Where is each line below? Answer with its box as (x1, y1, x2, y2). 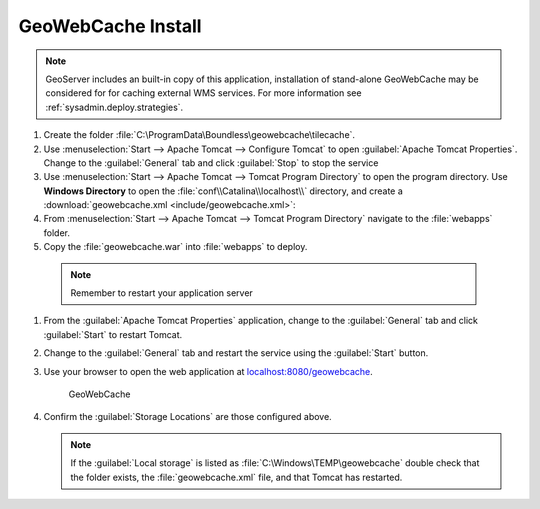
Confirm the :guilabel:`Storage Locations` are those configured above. (43, 411, 332, 423)
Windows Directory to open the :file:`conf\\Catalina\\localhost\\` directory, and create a (43, 185, 404, 197)
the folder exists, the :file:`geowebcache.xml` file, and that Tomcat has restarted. (70, 471, 403, 483)
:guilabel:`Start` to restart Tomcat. (43, 328, 183, 340)
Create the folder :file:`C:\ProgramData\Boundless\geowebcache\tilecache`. (43, 129, 355, 141)
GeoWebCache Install (18, 15, 202, 37)
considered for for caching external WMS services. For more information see (45, 87, 362, 99)
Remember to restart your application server (70, 287, 254, 299)
